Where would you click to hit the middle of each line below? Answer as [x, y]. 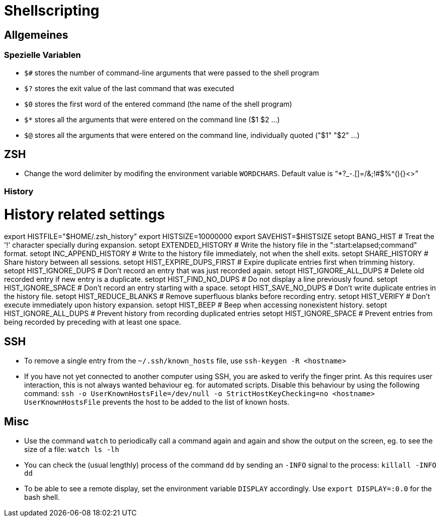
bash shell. [42, 497]
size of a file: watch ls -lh [72, 449]
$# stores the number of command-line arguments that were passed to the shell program [172, 72]
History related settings [84, 214]
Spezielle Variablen [42, 55]
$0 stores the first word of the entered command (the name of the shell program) [158, 104]
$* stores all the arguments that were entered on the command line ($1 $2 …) [152, 119]
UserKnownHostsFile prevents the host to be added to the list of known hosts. [157, 402]
